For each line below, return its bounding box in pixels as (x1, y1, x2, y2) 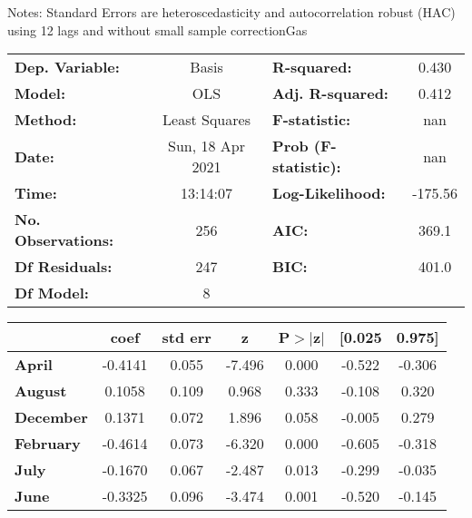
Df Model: (15, 282, 89, 304)
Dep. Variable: (15, 56, 120, 78)
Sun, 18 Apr (168, 135, 245, 157)
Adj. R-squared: (272, 83, 388, 104)
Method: (15, 109, 77, 131)
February (15, 433, 81, 454)
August (15, 380, 67, 402)
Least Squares (162, 109, 251, 131)
